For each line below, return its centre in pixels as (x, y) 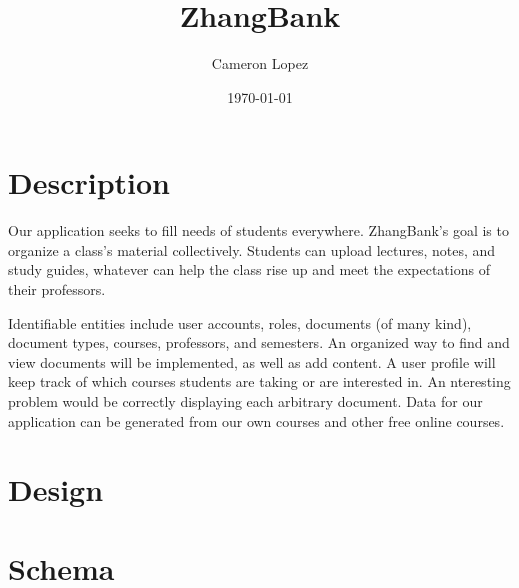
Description (89, 182)
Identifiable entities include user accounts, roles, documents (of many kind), (240, 322)
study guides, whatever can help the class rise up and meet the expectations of (249, 269)
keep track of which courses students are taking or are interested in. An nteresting (259, 381)
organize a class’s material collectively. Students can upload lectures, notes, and (252, 249)
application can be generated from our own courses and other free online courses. (256, 420)
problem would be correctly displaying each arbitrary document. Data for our (245, 401)
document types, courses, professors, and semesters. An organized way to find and (259, 342)
